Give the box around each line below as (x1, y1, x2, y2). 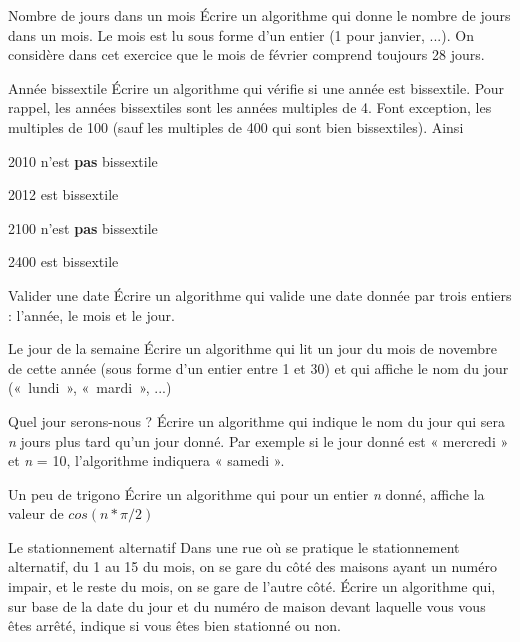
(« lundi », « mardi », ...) (8, 377, 172, 398)
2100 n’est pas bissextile (8, 217, 158, 238)
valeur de (8, 503, 64, 524)
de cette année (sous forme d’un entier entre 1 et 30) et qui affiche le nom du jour (8, 357, 509, 378)
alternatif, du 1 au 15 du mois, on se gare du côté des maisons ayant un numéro (8, 556, 497, 577)
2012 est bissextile (8, 184, 119, 205)
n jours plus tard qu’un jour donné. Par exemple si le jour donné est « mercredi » (8, 430, 509, 451)
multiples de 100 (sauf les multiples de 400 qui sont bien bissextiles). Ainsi (8, 116, 464, 137)
